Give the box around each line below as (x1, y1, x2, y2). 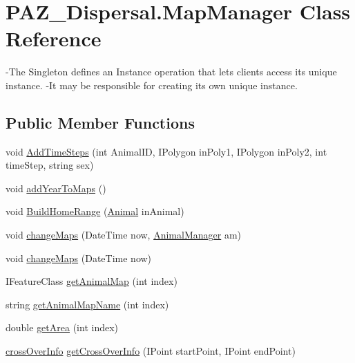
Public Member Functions (6, 111, 195, 133)
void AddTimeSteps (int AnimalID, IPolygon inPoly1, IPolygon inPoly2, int (6, 144, 327, 158)
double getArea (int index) (6, 320, 119, 335)
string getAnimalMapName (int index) (6, 297, 169, 311)
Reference (6, 24, 102, 53)
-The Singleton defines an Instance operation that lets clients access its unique (6, 64, 337, 79)
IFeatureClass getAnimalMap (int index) (6, 274, 177, 288)
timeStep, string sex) (6, 158, 94, 172)
